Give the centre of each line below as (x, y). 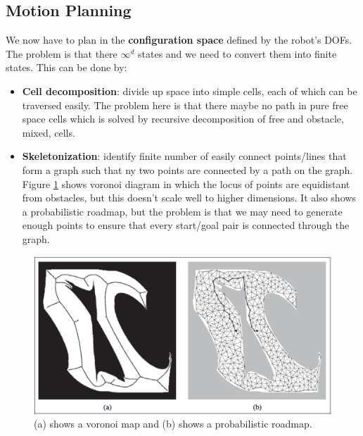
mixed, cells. (49, 132)
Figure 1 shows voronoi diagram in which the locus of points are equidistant (186, 183)
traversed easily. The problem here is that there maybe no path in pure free (185, 105)
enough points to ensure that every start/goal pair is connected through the (186, 225)
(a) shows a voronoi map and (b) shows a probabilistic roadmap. (173, 424)
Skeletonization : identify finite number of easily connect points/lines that (184, 156)
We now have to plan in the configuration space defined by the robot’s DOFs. (179, 40)
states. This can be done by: (66, 67)
